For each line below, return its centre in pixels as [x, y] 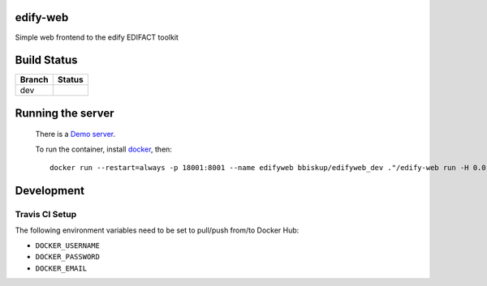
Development [50, 191]
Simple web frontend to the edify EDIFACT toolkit [97, 37]
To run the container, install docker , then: [103, 149]
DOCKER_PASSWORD [68, 257]
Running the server [65, 113]
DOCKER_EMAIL [61, 268]
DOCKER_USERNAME [68, 245]
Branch [34, 79]
